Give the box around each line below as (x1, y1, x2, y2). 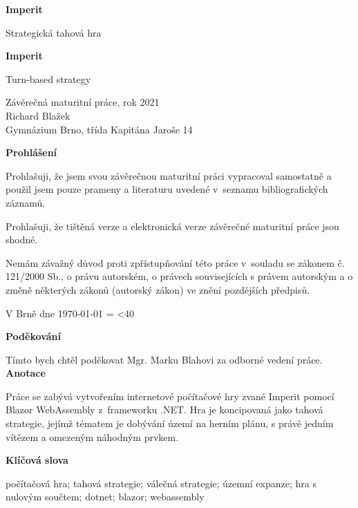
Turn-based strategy (6, 71, 91, 86)
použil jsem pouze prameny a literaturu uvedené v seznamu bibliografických (6, 182, 328, 196)
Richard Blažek (6, 108, 70, 122)
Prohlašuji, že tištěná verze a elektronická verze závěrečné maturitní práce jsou (6, 218, 339, 233)
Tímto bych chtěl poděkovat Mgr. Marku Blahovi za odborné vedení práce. (6, 352, 323, 366)
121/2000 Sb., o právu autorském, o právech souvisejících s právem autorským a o (6, 269, 353, 283)
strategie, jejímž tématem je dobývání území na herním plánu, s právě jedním (6, 416, 334, 431)
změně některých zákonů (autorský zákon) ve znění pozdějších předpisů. (6, 282, 310, 297)
